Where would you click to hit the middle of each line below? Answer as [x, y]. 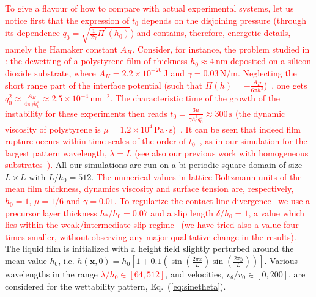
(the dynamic [260, 113]
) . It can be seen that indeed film [237, 129]
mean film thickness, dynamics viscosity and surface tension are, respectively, [149, 189]
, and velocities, [194, 274]
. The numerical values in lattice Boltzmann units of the [197, 176]
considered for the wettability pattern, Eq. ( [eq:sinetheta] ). [116, 286]
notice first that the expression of [67, 20]
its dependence [32, 33]
